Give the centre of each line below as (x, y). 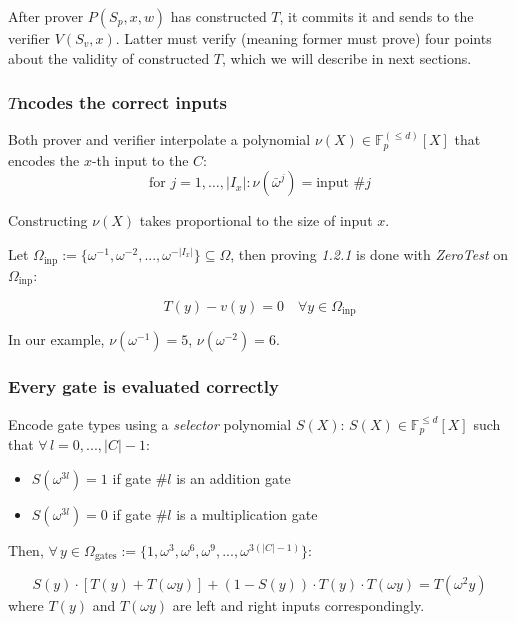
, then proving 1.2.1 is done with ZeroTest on (369, 254)
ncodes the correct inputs (122, 102)
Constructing (48, 220)
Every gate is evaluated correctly (143, 386)
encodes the (44, 159)
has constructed (218, 16)
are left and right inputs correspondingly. (298, 605)
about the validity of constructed (109, 57)
